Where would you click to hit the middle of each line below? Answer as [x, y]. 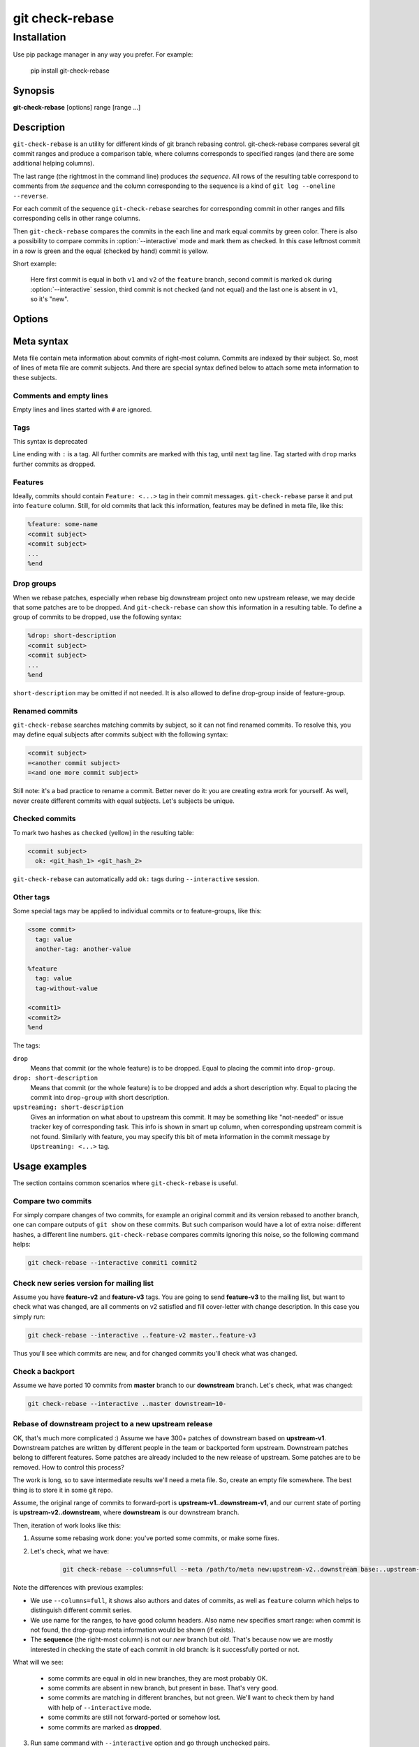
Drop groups [35, 583]
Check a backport [44, 1371]
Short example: [35, 263]
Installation [39, 37]
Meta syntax [41, 341]
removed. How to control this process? [69, 1467]
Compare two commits [52, 1201]
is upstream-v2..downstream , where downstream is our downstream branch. [126, 1512]
